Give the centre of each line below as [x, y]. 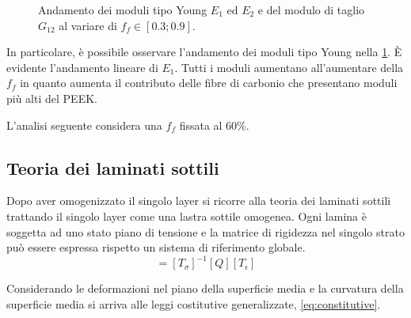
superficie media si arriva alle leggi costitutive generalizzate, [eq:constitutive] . [194, 303]
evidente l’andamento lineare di [82, 67]
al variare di [88, 25]
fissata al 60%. [214, 125]
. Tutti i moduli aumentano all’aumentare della [289, 67]
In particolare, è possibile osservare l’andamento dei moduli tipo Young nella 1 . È [204, 52]
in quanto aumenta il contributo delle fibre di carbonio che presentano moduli [209, 83]
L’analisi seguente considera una [84, 125]
